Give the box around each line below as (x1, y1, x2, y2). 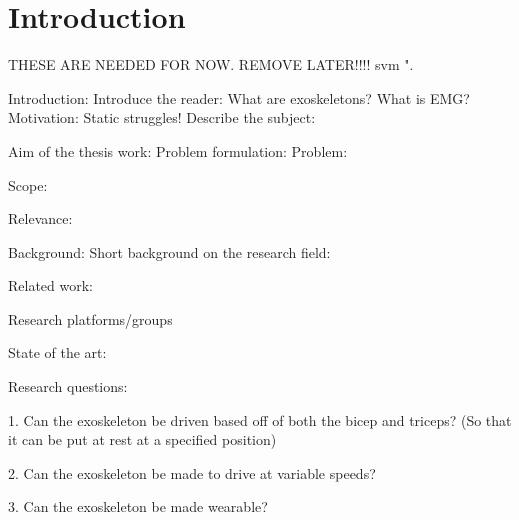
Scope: (8, 174, 48, 195)
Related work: (8, 275, 94, 296)
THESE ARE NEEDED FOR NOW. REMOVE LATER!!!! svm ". (8, 54, 414, 75)
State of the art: (8, 342, 107, 363)
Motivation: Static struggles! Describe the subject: (8, 107, 316, 128)
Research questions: (8, 376, 128, 397)
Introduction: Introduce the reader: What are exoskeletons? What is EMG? (8, 87, 470, 108)
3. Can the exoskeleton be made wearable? (8, 496, 268, 517)
